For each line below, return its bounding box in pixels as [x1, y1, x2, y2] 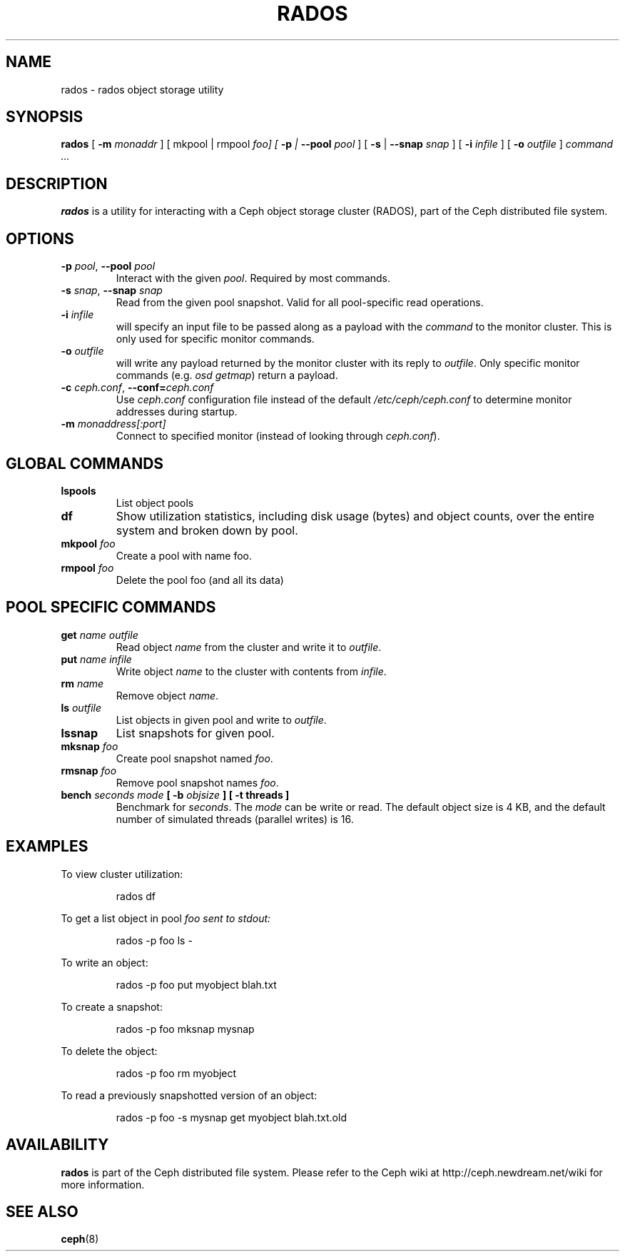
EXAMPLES [6, 837, 88, 856]
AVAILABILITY [6, 1136, 109, 1154]
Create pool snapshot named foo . [116, 752, 273, 764]
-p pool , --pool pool [61, 260, 156, 273]
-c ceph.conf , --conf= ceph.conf [61, 381, 214, 394]
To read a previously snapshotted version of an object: [61, 1089, 317, 1101]
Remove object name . [116, 689, 219, 702]
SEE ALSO [6, 1202, 78, 1221]
